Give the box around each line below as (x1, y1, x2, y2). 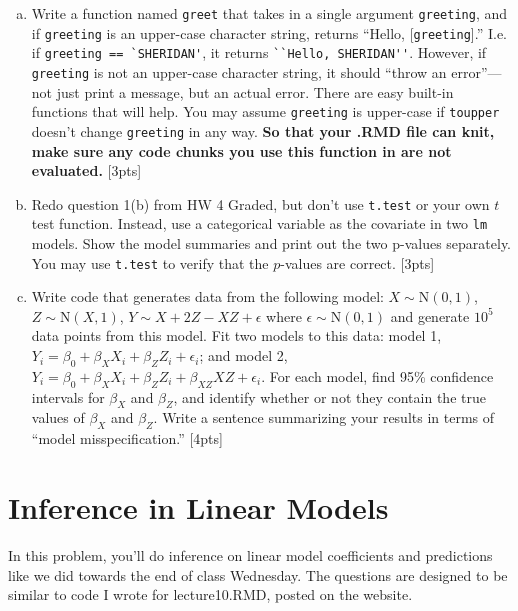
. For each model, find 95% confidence (261, 365, 494, 386)
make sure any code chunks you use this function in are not (31, 140, 452, 161)
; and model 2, (199, 345, 288, 366)
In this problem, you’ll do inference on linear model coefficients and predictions (8, 544, 493, 565)
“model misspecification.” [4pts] (31, 428, 223, 449)
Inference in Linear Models (8, 487, 389, 528)
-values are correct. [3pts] (280, 252, 435, 273)
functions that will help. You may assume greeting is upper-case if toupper (31, 101, 500, 122)
